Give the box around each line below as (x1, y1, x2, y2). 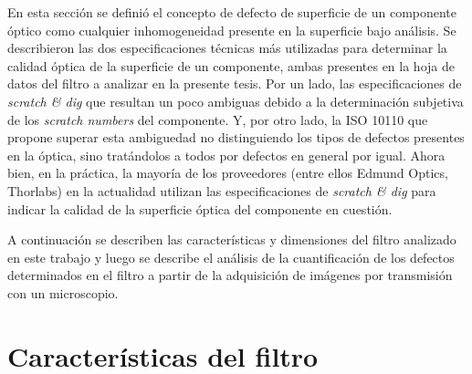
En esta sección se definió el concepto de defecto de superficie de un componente (7, 3, 457, 21)
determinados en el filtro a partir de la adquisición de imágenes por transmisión (7, 265, 453, 285)
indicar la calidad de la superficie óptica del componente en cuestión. (7, 199, 393, 218)
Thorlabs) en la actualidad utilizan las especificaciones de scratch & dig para (7, 181, 436, 200)
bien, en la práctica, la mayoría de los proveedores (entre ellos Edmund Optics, (7, 163, 448, 182)
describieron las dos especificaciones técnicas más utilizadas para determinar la (7, 38, 447, 57)
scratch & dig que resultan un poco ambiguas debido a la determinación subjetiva (7, 91, 464, 110)
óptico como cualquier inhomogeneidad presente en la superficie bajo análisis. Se (7, 20, 456, 39)
